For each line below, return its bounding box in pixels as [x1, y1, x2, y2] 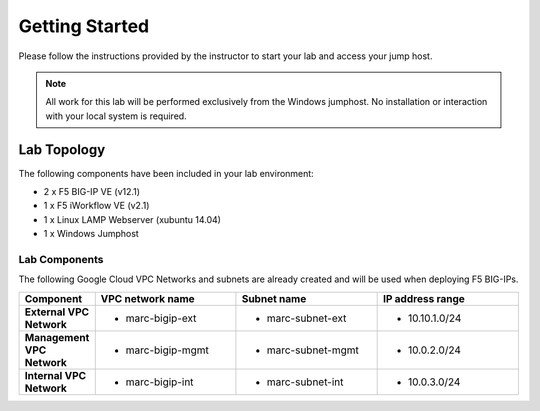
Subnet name [241, 291, 307, 305]
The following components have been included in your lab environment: [18, 167, 314, 179]
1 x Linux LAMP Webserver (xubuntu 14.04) [43, 213, 222, 225]
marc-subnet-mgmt [266, 343, 360, 357]
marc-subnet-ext [266, 311, 347, 325]
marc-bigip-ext [125, 311, 197, 325]
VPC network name [100, 291, 195, 305]
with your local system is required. [45, 110, 187, 122]
